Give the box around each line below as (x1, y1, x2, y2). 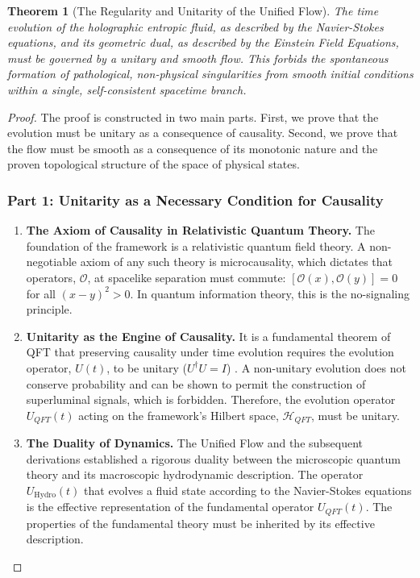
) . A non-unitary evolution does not (226, 359, 406, 376)
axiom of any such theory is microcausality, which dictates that (80, 253, 393, 270)
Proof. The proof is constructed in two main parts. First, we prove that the (7, 108, 379, 125)
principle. (26, 301, 73, 318)
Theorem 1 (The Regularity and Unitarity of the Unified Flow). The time (7, 2, 379, 19)
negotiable (26, 253, 77, 270)
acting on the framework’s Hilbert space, (78, 406, 279, 423)
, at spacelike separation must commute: (87, 268, 286, 285)
